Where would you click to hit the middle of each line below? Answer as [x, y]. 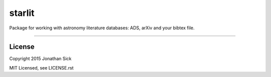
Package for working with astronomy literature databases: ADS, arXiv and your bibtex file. [102, 28]
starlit [22, 13]
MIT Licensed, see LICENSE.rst [41, 68]
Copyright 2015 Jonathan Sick [40, 59]
